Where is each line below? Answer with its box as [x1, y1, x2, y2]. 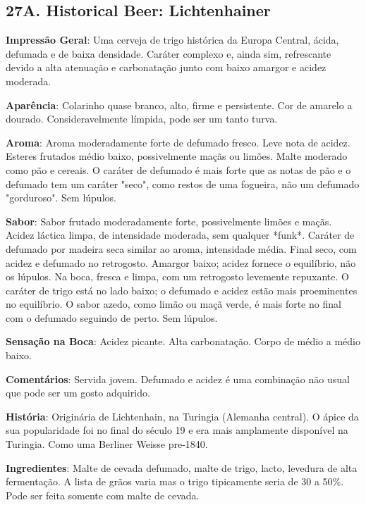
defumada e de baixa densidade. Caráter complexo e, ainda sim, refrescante [6, 46, 331, 61]
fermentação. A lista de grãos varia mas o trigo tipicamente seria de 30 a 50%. [6, 474, 344, 489]
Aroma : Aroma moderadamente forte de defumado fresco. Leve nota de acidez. [6, 135, 350, 149]
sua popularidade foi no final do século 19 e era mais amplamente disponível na [6, 423, 348, 437]
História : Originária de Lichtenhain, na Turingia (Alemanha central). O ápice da [6, 409, 359, 423]
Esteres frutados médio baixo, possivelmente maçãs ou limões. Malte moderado [6, 149, 348, 163]
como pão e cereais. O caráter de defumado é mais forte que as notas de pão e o [6, 162, 351, 177]
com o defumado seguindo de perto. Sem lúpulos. [6, 310, 218, 325]
